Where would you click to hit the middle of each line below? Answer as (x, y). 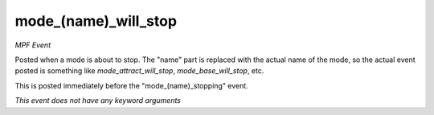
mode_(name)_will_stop (96, 21)
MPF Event (33, 45)
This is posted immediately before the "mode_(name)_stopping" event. (131, 85)
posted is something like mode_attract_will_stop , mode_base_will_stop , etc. (139, 71)
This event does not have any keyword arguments (98, 101)
